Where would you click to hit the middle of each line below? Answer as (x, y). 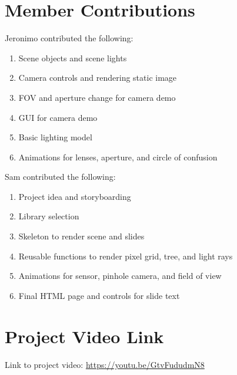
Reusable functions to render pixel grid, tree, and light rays (126, 256)
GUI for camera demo (58, 117)
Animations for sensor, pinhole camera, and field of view (120, 276)
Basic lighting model (55, 137)
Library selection (49, 216)
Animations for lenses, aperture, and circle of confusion (118, 157)
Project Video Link (84, 336)
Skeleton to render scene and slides (81, 236)
